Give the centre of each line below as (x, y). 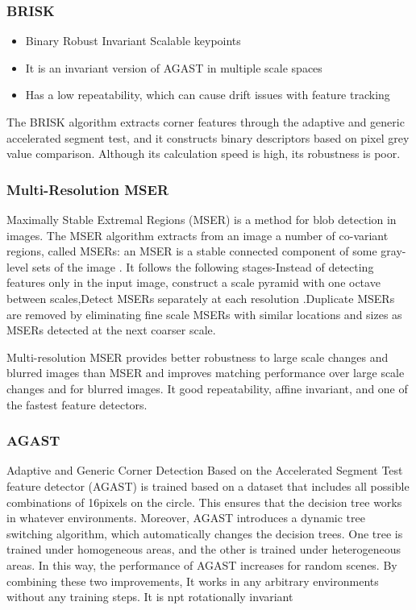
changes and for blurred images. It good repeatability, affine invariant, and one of (207, 388)
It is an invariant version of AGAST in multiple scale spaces (174, 67)
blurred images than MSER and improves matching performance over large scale (206, 373)
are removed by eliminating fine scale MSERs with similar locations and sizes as (204, 314)
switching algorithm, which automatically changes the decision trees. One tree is (205, 533)
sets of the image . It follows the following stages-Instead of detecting (203, 266)
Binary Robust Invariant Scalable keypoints (133, 41)
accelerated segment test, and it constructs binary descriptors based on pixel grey (208, 137)
